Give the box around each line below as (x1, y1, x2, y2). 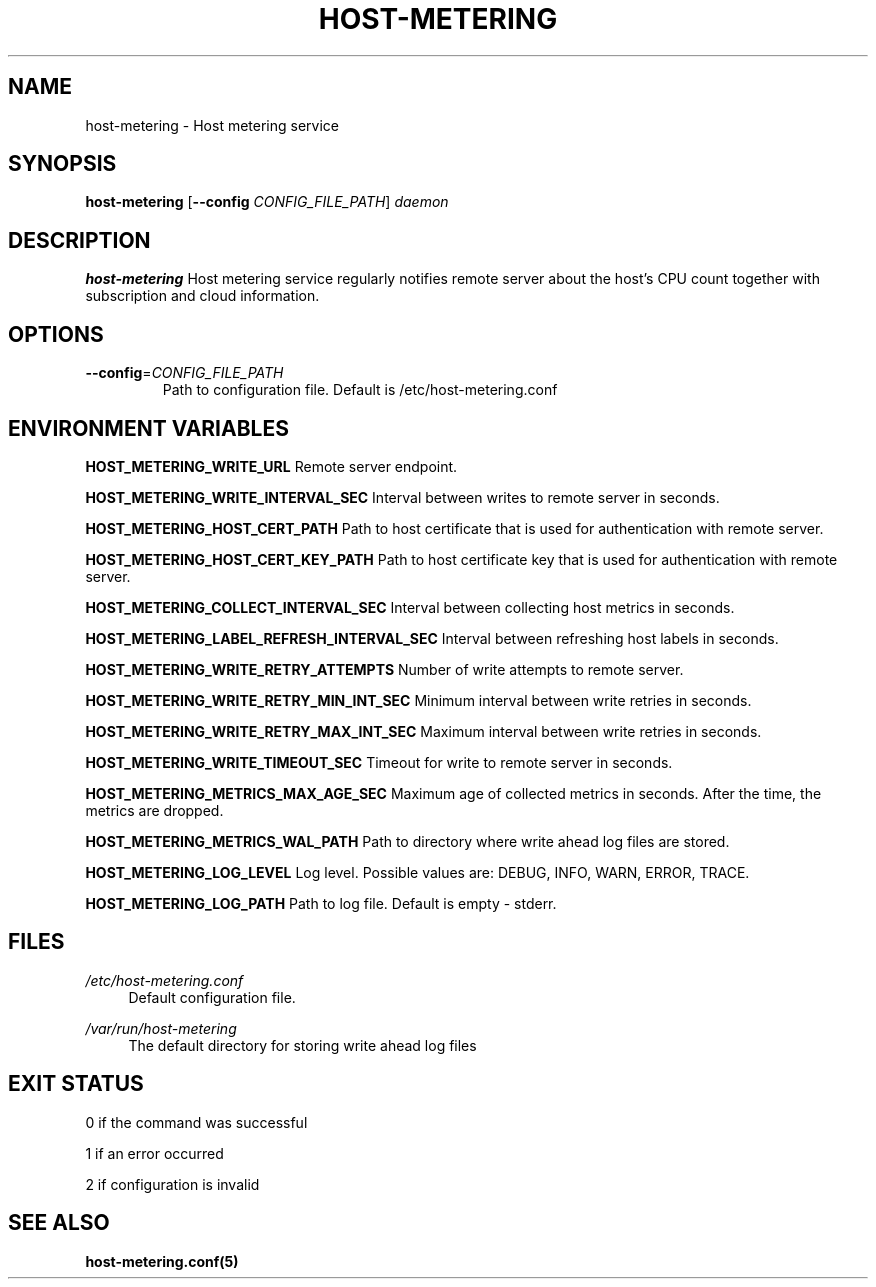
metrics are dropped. (85, 801, 224, 819)
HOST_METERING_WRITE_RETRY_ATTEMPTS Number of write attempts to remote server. (85, 660, 684, 678)
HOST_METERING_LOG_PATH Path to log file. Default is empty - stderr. (85, 894, 557, 912)
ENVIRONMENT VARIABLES (8, 415, 289, 441)
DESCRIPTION (8, 227, 151, 253)
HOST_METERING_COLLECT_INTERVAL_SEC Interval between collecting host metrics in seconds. (85, 598, 735, 616)
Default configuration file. (128, 988, 296, 1006)
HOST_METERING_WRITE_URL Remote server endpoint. (85, 457, 458, 475)
